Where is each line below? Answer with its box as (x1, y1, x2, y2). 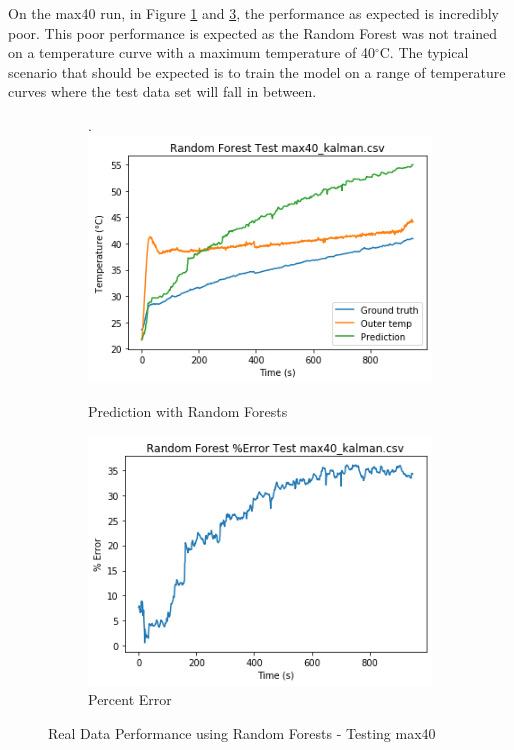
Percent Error (88, 689, 172, 710)
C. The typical (379, 42, 469, 63)
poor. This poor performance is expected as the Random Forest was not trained (8, 22, 498, 43)
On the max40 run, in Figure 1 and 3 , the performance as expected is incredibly (8, 3, 499, 23)
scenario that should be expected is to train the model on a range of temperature (8, 61, 506, 82)
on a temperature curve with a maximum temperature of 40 (8, 42, 375, 63)
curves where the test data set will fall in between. (8, 81, 317, 102)
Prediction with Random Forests (88, 400, 288, 421)
